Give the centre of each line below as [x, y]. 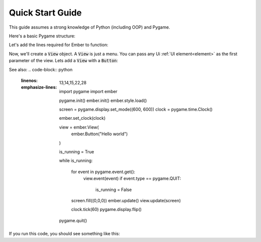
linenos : [29, 81]
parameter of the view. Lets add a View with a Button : [64, 61]
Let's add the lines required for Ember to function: [58, 45]
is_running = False [114, 190]
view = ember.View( [79, 127]
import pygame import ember [88, 92]
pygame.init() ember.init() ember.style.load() [103, 100]
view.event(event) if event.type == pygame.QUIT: [132, 178]
